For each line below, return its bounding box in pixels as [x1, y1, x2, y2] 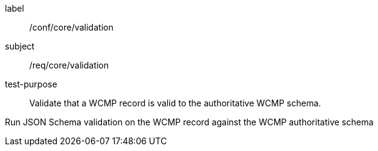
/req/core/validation [29, 60, 109, 70]
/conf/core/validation [29, 22, 114, 32]
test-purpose [5, 79, 57, 89]
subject [5, 41, 35, 51]
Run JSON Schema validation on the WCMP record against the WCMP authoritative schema [5, 117, 374, 127]
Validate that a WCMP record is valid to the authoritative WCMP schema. [29, 98, 321, 108]
